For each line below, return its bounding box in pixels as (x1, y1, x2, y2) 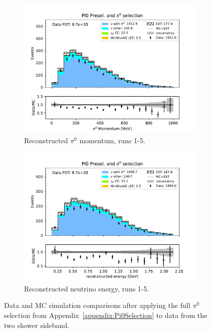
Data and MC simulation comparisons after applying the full (4, 300, 190, 310)
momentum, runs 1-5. (79, 135, 145, 145)
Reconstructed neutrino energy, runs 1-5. (24, 283, 149, 293)
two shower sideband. (4, 319, 70, 330)
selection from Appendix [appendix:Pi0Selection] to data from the (4, 309, 207, 320)
